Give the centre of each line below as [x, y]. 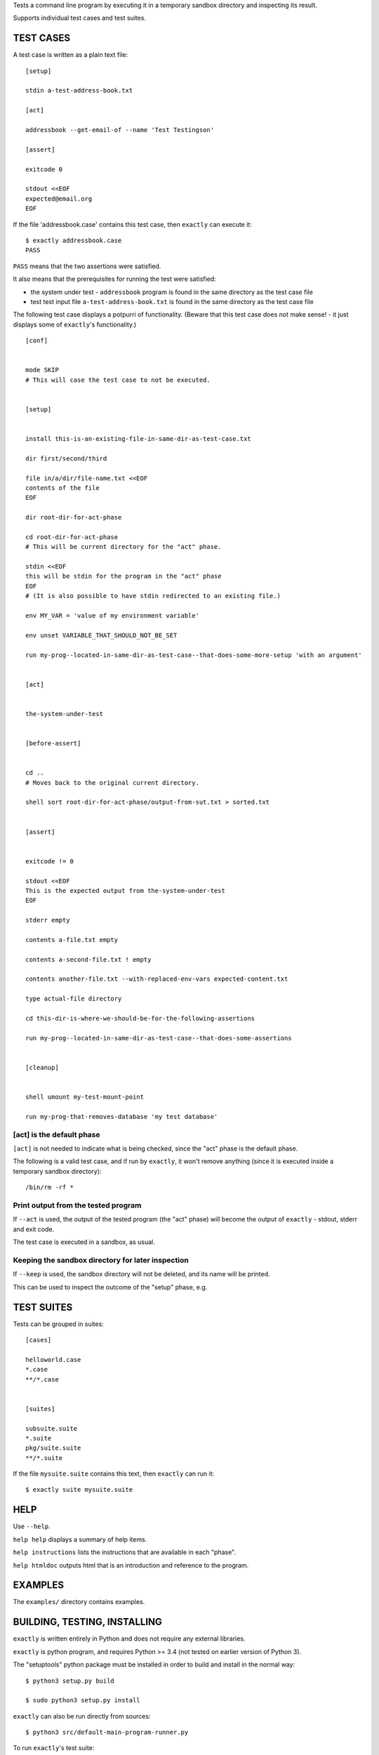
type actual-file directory [74, 999]
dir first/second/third [66, 458]
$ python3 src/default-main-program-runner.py [107, 1733]
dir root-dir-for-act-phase [74, 517]
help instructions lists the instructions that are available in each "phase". [125, 1552]
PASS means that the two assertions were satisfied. [87, 266]
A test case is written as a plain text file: [71, 55]
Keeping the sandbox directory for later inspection [101, 1260]
